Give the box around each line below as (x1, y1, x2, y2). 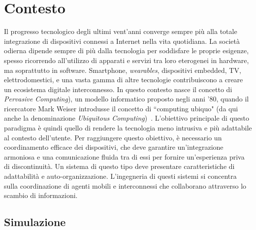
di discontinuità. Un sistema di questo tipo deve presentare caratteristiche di (4, 161, 235, 171)
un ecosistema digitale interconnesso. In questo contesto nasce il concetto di (4, 84, 232, 94)
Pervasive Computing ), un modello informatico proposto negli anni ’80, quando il (4, 94, 249, 104)
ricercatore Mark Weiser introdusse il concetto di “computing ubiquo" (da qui (4, 103, 238, 113)
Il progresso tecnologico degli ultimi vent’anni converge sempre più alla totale (4, 26, 237, 36)
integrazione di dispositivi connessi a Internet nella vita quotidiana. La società (4, 35, 240, 46)
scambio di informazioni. (4, 190, 78, 200)
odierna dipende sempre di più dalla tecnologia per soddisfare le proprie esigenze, (4, 45, 249, 56)
